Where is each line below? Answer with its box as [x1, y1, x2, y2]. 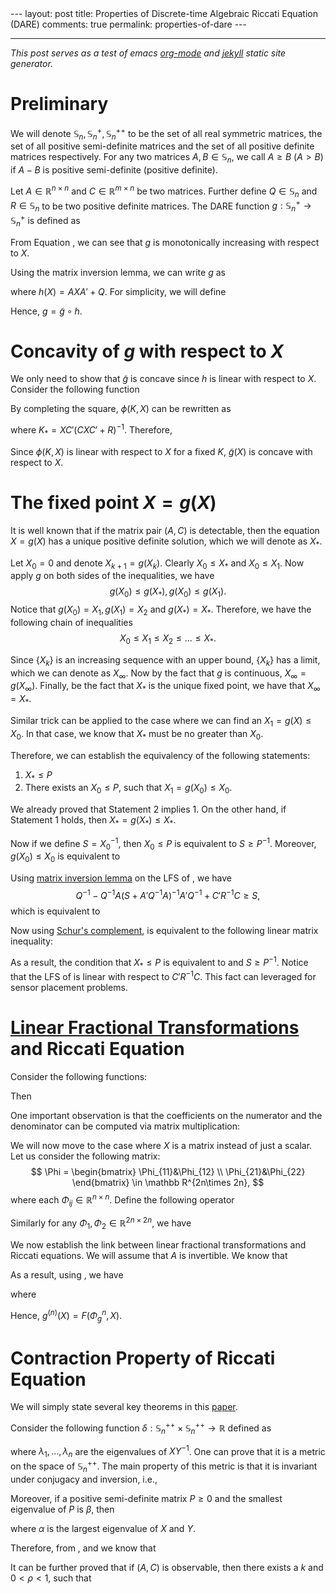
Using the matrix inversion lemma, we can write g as [10, 266, 226, 278]
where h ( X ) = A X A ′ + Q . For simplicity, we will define [10, 285, 227, 297]
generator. [10, 58, 53, 69]
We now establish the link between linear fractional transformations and [10, 1238, 307, 1251]
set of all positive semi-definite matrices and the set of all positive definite [10, 140, 315, 152]
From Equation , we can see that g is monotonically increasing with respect [10, 236, 320, 248]
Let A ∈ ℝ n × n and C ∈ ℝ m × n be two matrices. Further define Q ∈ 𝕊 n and [10, 183, 318, 199]
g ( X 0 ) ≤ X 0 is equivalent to [10, 850, 121, 865]
